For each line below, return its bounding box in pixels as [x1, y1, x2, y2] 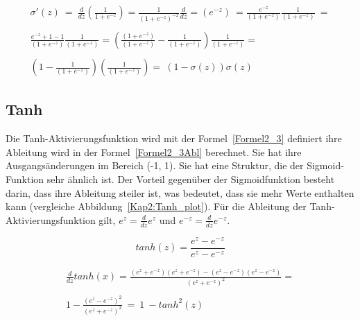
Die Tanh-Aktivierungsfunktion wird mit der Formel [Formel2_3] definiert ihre [6, 131, 342, 146]
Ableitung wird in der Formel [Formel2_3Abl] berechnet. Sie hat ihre [6, 144, 302, 159]
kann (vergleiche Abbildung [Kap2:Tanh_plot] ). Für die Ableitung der [6, 199, 307, 214]
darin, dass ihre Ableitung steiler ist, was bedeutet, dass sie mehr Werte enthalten [6, 185, 354, 200]
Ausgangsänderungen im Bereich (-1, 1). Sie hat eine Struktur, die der [6, 158, 304, 173]
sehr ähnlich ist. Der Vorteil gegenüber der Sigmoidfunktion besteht [46, 172, 335, 186]
